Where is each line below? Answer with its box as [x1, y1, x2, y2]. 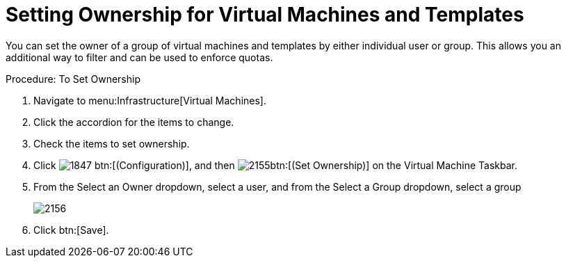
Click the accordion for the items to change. [33, 115, 234, 128]
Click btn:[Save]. [33, 223, 109, 236]
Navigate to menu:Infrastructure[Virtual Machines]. [33, 94, 266, 106]
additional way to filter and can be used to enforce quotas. [6, 51, 273, 63]
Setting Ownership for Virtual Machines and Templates [6, 3, 524, 26]
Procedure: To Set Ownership [6, 72, 140, 85]
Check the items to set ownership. [33, 137, 190, 150]
